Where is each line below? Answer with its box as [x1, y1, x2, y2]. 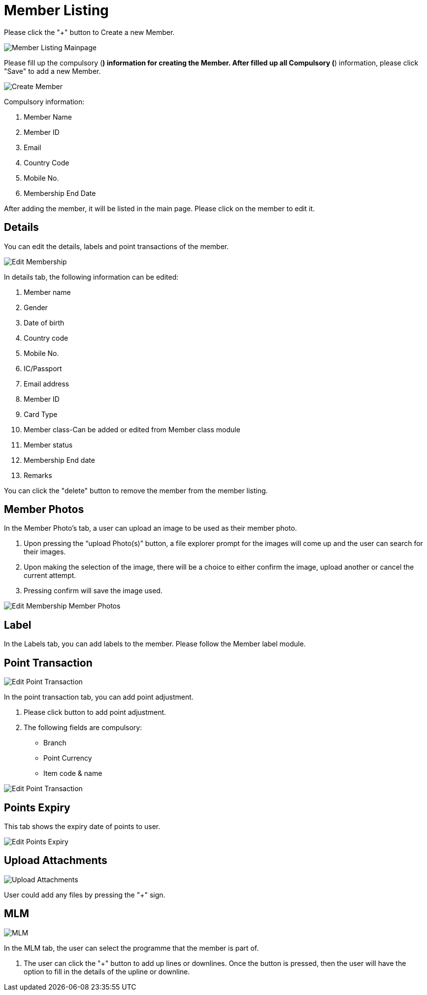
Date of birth [24, 318, 65, 327]
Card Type [24, 410, 58, 418]
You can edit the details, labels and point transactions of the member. [4, 242, 229, 251]
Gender [24, 303, 48, 312]
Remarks [24, 471, 52, 480]
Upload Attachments [4, 854, 107, 867]
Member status [24, 440, 73, 449]
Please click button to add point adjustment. [24, 708, 166, 717]
